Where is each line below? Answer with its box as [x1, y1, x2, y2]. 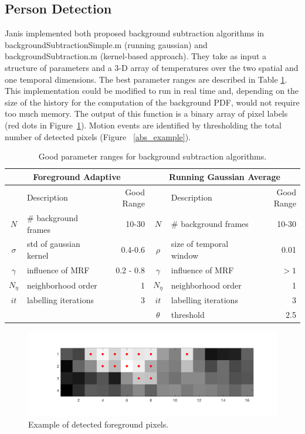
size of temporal [171, 238, 229, 250]
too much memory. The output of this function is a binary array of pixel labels [5, 107, 288, 120]
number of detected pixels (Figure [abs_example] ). [5, 130, 191, 143]
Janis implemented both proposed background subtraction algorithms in [5, 27, 265, 39]
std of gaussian [26, 238, 80, 250]
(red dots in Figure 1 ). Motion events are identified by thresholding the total [5, 118, 282, 131]
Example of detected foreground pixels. [28, 418, 169, 430]
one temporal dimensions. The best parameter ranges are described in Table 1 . [5, 73, 287, 85]
